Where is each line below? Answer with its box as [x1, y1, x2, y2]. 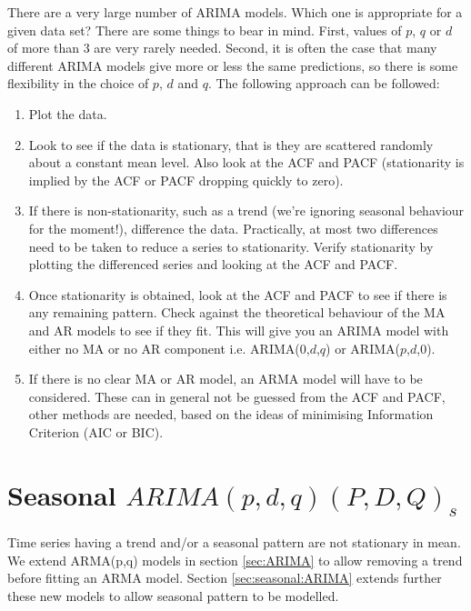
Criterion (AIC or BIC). [28, 422, 164, 441]
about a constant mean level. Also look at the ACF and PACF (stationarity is [28, 153, 465, 172]
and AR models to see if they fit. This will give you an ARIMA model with [28, 320, 449, 339]
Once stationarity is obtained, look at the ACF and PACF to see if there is [28, 285, 447, 304]
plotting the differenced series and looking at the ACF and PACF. [28, 255, 398, 274]
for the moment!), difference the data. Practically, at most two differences [28, 218, 438, 237]
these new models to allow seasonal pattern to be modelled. [7, 586, 339, 605]
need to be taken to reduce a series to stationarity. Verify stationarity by [28, 236, 434, 255]
